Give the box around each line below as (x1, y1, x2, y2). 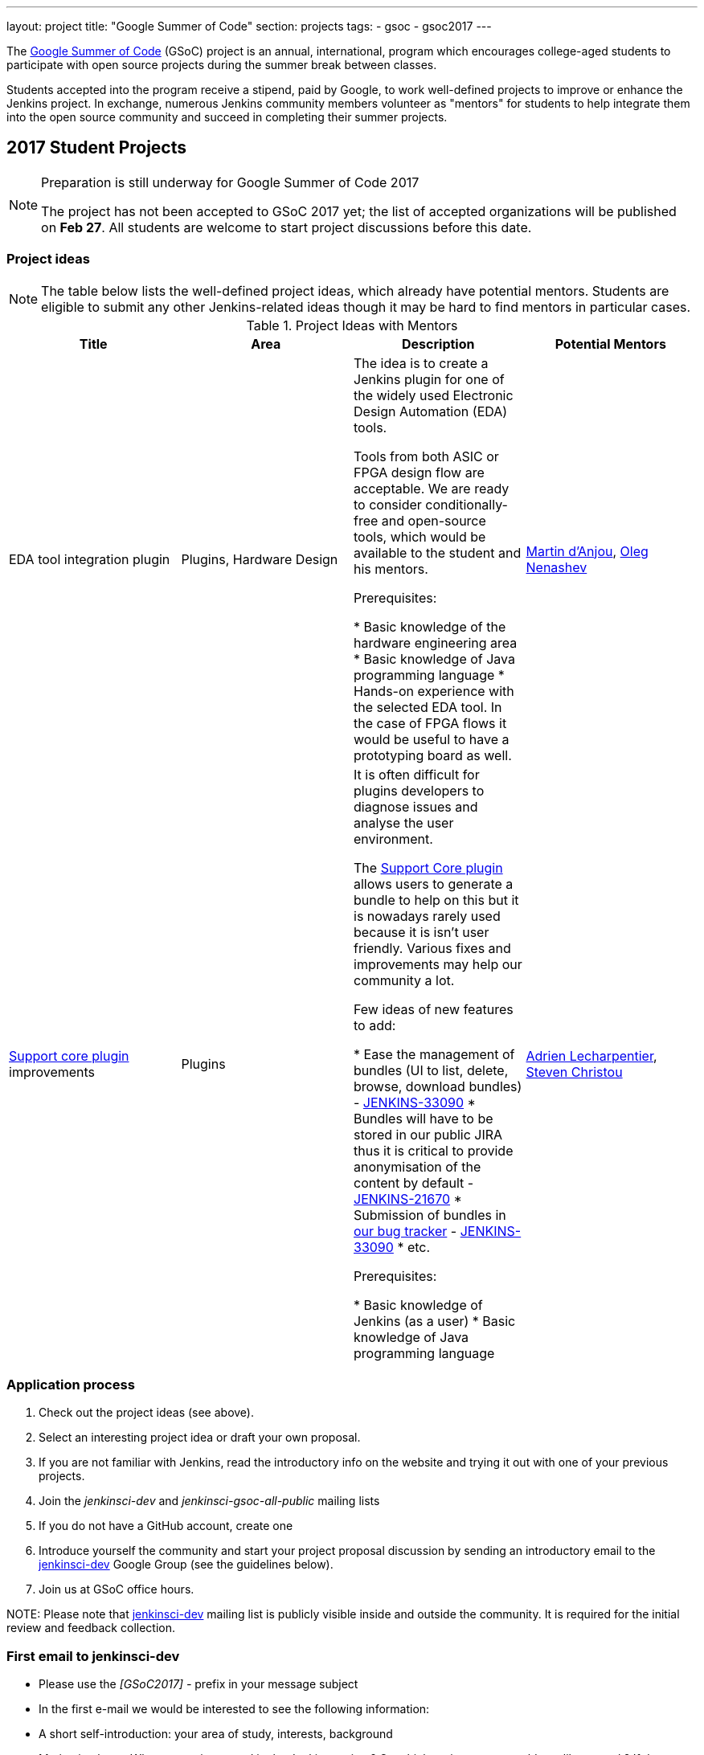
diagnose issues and (354, 798, 478, 815)
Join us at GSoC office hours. (39, 1582, 194, 1597)
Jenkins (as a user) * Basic (354, 1312, 516, 1329)
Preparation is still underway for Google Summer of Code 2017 (41, 174, 420, 190)
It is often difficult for (354, 766, 480, 783)
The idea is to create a (354, 354, 489, 371)
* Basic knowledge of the (354, 618, 506, 635)
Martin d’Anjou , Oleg (526, 542, 649, 559)
